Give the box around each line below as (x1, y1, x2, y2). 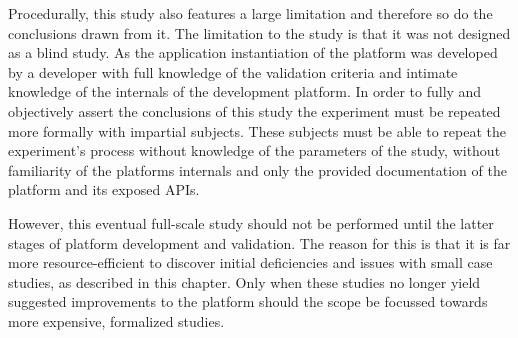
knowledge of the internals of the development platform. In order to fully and (8, 81, 482, 102)
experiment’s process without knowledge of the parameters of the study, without (8, 140, 501, 161)
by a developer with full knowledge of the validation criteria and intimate (8, 61, 458, 82)
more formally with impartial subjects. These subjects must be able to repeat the (8, 120, 506, 141)
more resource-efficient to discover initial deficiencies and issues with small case (8, 252, 493, 273)
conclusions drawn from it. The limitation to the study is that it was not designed (8, 22, 511, 43)
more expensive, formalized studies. (8, 310, 225, 331)
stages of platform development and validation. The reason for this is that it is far (8, 232, 511, 253)
